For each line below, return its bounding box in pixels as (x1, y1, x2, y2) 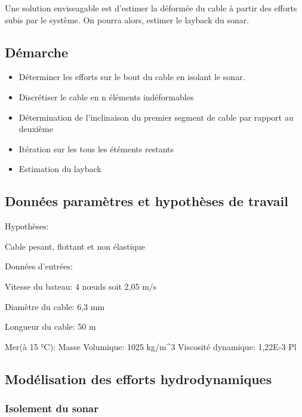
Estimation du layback (19, 162, 101, 175)
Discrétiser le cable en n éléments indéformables (19, 90, 194, 103)
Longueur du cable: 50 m (5, 320, 96, 333)
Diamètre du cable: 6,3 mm (5, 300, 105, 312)
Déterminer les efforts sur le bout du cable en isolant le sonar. (19, 70, 245, 83)
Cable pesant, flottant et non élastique (5, 240, 146, 252)
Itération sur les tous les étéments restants (19, 142, 174, 155)
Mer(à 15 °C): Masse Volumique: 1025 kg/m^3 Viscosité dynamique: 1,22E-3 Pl (5, 340, 297, 352)
